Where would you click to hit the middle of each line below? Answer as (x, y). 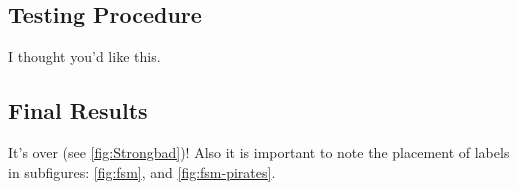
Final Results (78, 110)
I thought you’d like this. (84, 56)
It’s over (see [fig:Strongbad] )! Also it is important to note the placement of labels (259, 152)
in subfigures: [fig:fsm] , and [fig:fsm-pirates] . (142, 171)
